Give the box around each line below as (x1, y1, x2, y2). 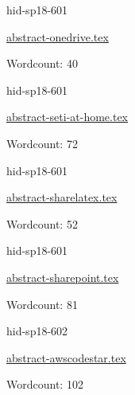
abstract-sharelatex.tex (6, 189, 118, 205)
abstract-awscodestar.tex (6, 349, 126, 366)
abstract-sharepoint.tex (6, 268, 119, 285)
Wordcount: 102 (6, 376, 83, 393)
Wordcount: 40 (6, 55, 78, 72)
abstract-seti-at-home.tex (6, 108, 129, 125)
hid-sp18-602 (6, 323, 68, 339)
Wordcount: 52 (6, 215, 78, 232)
